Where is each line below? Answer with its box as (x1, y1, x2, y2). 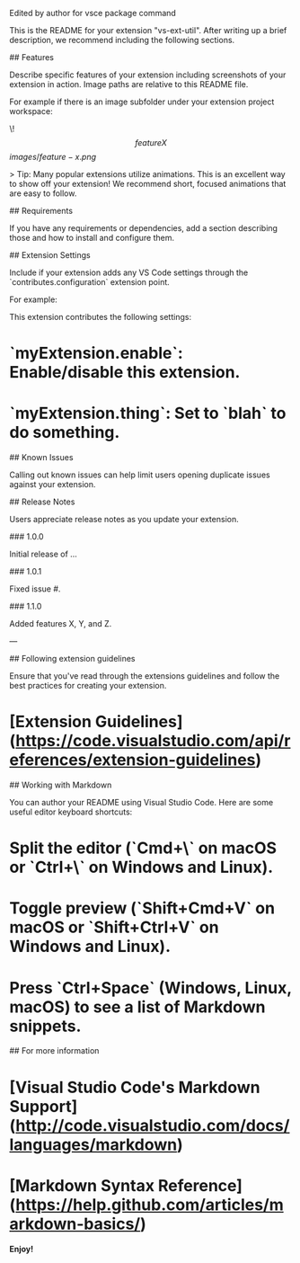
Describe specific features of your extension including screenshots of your (9, 69, 287, 80)
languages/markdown (9, 1134, 178, 1154)
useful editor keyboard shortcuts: (9, 806, 133, 817)
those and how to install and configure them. (9, 233, 175, 243)
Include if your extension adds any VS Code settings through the (9, 267, 249, 278)
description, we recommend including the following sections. (9, 35, 235, 45)
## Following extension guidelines (9, 654, 136, 664)
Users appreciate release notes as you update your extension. (9, 514, 240, 525)
